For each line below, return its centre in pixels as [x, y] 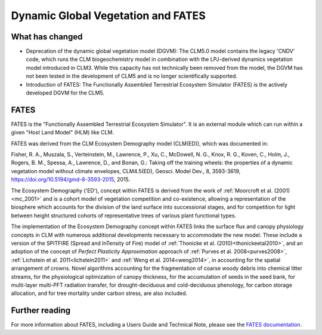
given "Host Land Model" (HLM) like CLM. [63, 133]
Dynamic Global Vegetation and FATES [108, 16]
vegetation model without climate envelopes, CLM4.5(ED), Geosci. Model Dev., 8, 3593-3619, [126, 171]
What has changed [47, 37]
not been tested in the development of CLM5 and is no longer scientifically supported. [132, 76]
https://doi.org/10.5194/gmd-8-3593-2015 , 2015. [71, 180]
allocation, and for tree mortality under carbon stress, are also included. [99, 293]
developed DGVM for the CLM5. [65, 93]
